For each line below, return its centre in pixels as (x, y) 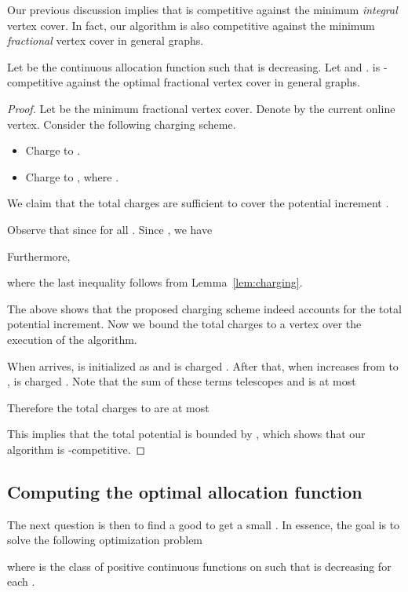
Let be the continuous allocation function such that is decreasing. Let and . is (194, 66)
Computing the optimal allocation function (185, 491)
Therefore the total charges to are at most (108, 407)
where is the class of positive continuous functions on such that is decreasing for (199, 566)
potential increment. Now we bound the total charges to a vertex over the (184, 324)
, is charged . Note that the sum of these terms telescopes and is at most (182, 381)
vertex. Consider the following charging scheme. (122, 124)
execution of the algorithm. (72, 339)
